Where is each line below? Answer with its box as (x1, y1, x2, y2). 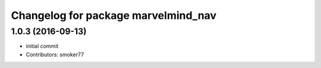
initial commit (26, 43, 59, 50)
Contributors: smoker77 (26, 51, 84, 58)
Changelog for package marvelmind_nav (11, 9, 217, 22)
